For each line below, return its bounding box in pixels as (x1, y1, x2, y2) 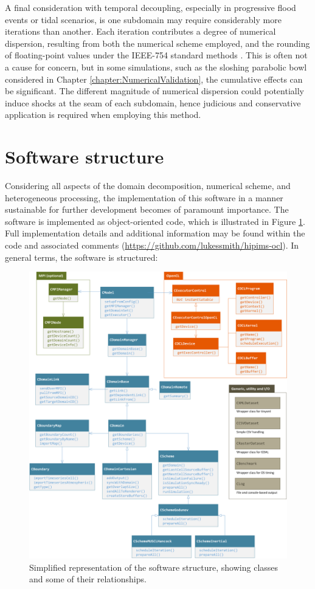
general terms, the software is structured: (5, 250, 158, 263)
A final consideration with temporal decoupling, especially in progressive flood (5, 1, 296, 13)
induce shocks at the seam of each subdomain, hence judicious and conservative (5, 96, 301, 109)
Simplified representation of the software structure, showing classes (29, 560, 279, 573)
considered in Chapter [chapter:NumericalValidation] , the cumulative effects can (5, 72, 303, 85)
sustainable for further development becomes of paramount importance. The (5, 203, 289, 216)
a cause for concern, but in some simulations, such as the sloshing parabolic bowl (5, 60, 307, 73)
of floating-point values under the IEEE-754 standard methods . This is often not (5, 49, 308, 61)
